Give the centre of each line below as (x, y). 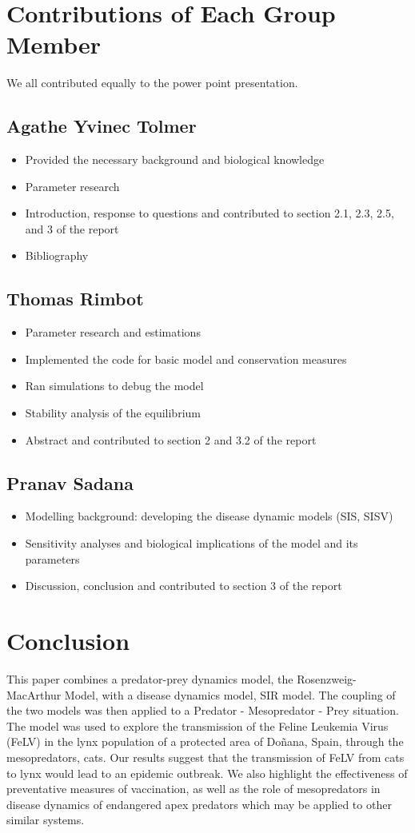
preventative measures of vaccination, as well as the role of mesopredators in (194, 789)
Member (54, 44)
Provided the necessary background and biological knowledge (175, 159)
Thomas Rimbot (75, 299)
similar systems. (46, 820)
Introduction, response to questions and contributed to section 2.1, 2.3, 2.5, (209, 213)
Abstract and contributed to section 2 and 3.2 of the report (171, 439)
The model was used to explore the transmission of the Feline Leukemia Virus (198, 725)
